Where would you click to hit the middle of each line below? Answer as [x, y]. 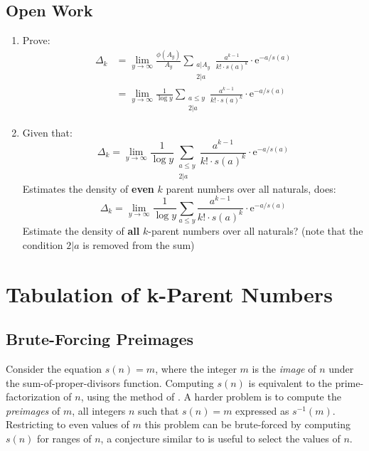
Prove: [36, 40]
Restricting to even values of [68, 424]
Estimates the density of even [88, 188]
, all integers [99, 410]
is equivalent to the [290, 382]
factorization [33, 397]
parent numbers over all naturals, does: [251, 188]
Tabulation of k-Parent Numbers [169, 293]
